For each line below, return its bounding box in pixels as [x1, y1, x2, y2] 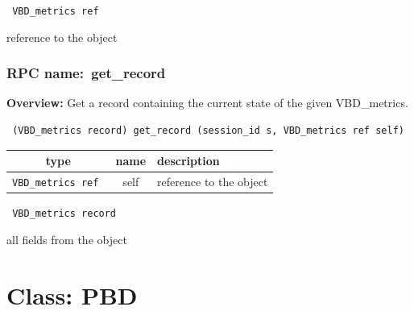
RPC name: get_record [6, 63, 166, 83]
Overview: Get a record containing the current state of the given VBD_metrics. [6, 94, 408, 111]
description [157, 152, 220, 169]
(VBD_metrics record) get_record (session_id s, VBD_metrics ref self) [12, 125, 404, 137]
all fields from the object [6, 230, 127, 247]
